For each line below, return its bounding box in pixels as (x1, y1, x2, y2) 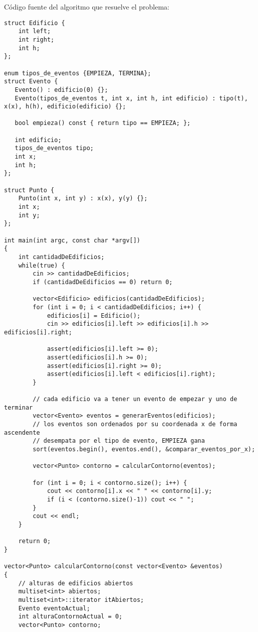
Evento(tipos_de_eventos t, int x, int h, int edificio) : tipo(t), (15, 94, 248, 102)
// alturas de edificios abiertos (18, 579, 133, 587)
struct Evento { (4, 78, 58, 85)
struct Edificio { (4, 19, 65, 27)
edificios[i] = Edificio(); (47, 312, 141, 319)
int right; (18, 36, 55, 43)
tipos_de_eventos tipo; (15, 145, 94, 152)
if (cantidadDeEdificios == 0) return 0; (33, 278, 173, 286)
